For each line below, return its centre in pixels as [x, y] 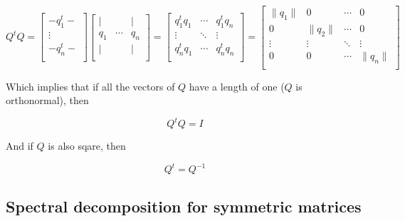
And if [20, 146]
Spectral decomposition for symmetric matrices [184, 206]
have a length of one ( [237, 86]
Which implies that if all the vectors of [90, 86]
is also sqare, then [87, 146]
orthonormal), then [47, 100]
